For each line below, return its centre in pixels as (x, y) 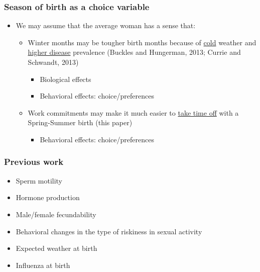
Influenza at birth (43, 265)
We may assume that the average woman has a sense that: (106, 25)
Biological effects (66, 79)
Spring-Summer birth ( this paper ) (80, 122)
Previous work (34, 162)
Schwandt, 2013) (53, 62)
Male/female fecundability (56, 214)
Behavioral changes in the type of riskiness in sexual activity (109, 231)
